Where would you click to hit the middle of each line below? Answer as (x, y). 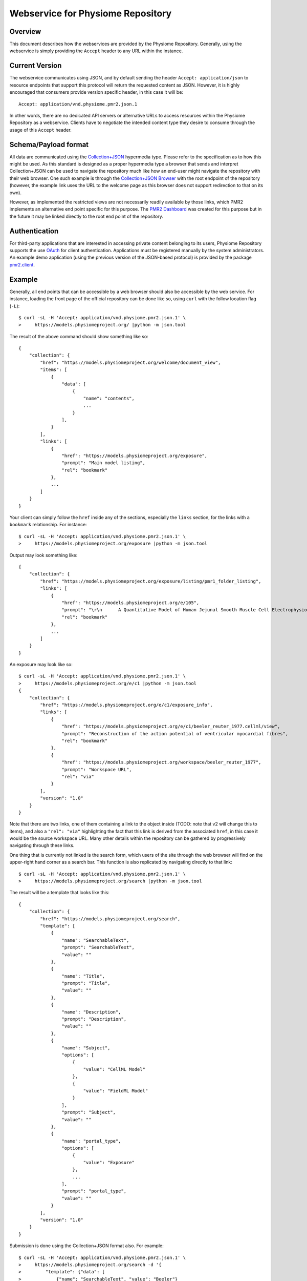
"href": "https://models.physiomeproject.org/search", (110, 919)
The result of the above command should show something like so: (79, 336)
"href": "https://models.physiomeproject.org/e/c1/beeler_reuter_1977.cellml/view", (171, 727)
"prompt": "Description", (94, 1019)
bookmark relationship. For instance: (48, 525)
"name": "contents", (109, 398)
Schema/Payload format (49, 144)
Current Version (36, 66)
